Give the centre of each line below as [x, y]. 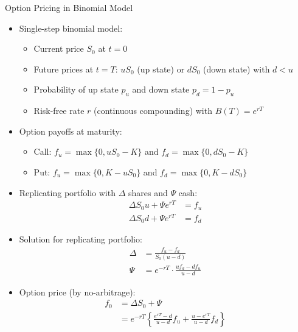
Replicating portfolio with [67, 192]
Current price [59, 48]
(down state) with [237, 69]
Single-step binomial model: [71, 28]
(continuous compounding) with [153, 111]
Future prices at [64, 69]
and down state [161, 89]
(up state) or [161, 69]
